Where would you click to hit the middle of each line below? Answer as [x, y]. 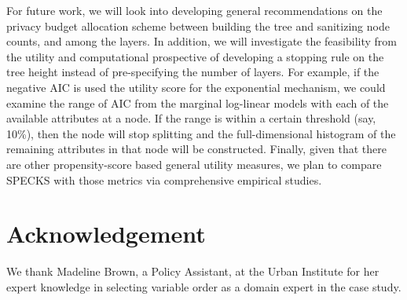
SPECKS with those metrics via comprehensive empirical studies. [164, 179]
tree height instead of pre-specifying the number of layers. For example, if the [193, 72]
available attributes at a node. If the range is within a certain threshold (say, [191, 118]
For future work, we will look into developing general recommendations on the [194, 10]
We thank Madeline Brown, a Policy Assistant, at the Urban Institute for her [193, 271]
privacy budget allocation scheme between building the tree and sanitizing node [198, 26]
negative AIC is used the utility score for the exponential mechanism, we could [196, 87]
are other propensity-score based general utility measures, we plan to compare [194, 164]
